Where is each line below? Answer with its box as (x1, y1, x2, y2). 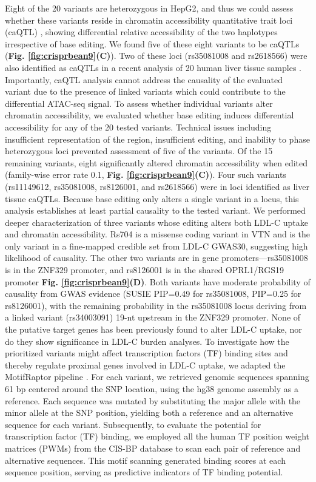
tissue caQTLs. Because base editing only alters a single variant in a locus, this (5, 192, 299, 205)
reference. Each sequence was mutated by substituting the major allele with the (5, 394, 301, 407)
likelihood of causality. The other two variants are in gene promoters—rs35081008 (5, 251, 308, 264)
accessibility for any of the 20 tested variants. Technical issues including (5, 120, 272, 133)
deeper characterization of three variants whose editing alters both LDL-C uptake (5, 216, 308, 228)
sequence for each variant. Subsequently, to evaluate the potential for (5, 418, 261, 430)
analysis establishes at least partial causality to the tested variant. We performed (5, 204, 306, 217)
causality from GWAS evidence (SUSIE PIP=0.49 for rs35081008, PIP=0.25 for (5, 287, 301, 300)
